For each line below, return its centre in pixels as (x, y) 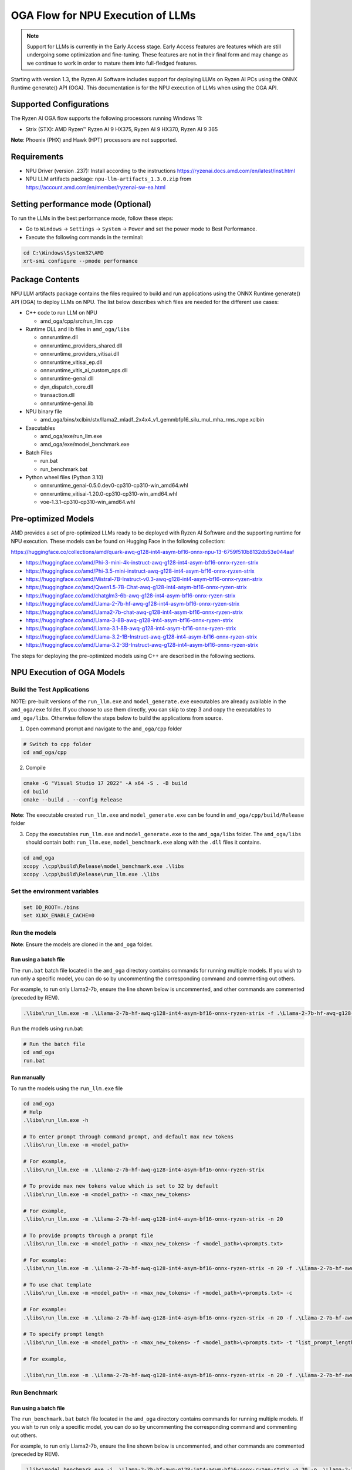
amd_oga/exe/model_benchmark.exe (85, 445)
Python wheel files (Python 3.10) (65, 477)
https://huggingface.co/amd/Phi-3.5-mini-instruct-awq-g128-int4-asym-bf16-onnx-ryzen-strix (140, 571)
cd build (36, 791)
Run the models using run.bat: (47, 1028)
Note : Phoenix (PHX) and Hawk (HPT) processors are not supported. (94, 140)
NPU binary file (44, 411)
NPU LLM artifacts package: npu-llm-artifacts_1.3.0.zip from (109, 179)
